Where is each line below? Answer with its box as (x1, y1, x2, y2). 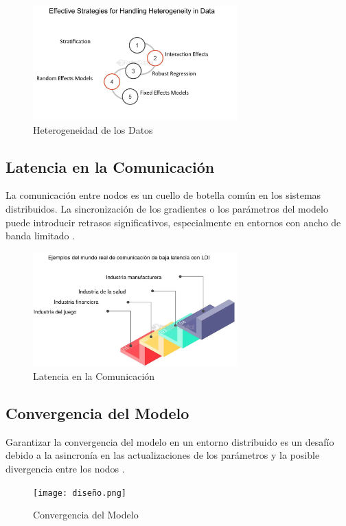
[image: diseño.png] (33, 488, 127, 498)
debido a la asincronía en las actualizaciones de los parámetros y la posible (5, 448, 320, 462)
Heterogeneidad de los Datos (33, 122, 153, 136)
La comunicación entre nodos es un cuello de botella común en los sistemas (5, 188, 321, 202)
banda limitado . (5, 228, 76, 243)
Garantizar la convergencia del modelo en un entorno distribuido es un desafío (5, 434, 334, 449)
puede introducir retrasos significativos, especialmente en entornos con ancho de (5, 215, 341, 229)
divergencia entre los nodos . (5, 461, 125, 475)
